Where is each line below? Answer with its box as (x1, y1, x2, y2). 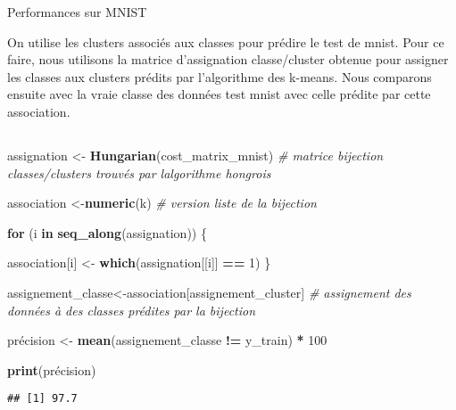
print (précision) (7, 360, 96, 379)
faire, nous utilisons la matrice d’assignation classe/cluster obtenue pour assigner (7, 50, 449, 69)
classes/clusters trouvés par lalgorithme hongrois (7, 163, 271, 182)
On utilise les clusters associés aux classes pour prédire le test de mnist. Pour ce (7, 32, 444, 51)
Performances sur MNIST (7, 3, 147, 20)
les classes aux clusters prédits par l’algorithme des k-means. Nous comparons (7, 67, 432, 86)
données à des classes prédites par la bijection (7, 300, 256, 319)
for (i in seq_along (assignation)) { (7, 223, 207, 242)
